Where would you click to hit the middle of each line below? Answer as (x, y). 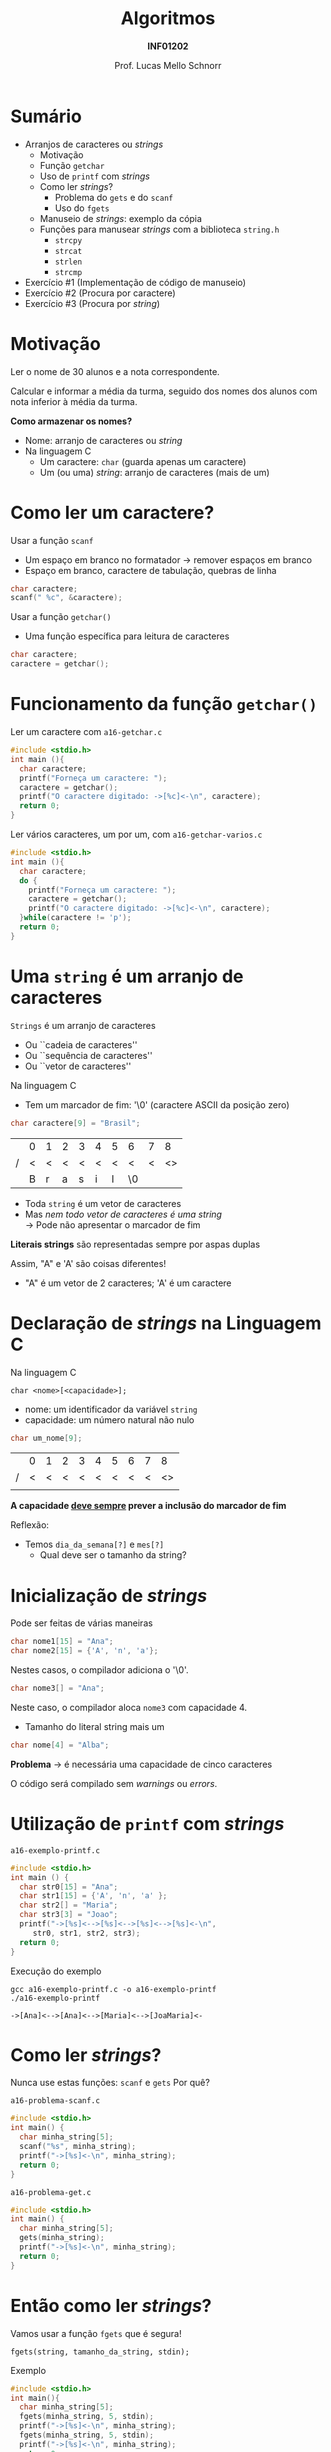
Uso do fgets (82, 208)
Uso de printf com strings (94, 176)
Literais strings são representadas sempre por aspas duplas (135, 1244)
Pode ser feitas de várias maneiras (81, 1623)
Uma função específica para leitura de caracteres (127, 636)
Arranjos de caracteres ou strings (94, 144)
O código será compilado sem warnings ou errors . (114, 1783)
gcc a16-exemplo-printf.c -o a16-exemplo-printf (113, 1989)
